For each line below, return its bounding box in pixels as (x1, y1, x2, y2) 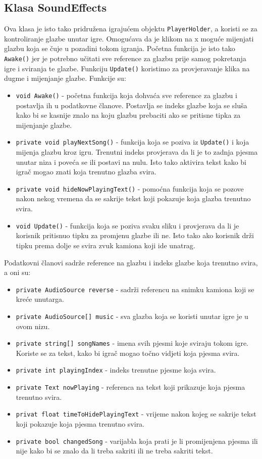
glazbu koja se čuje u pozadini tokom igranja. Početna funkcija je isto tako (4, 43, 235, 54)
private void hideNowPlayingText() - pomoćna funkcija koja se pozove (16, 183, 244, 194)
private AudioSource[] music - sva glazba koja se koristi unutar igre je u (16, 310, 248, 321)
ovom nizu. (16, 320, 50, 331)
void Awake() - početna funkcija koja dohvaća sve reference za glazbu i (16, 89, 237, 100)
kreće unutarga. (16, 294, 64, 304)
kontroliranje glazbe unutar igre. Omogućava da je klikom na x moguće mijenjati (4, 33, 254, 43)
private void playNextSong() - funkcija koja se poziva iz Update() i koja (16, 136, 249, 147)
